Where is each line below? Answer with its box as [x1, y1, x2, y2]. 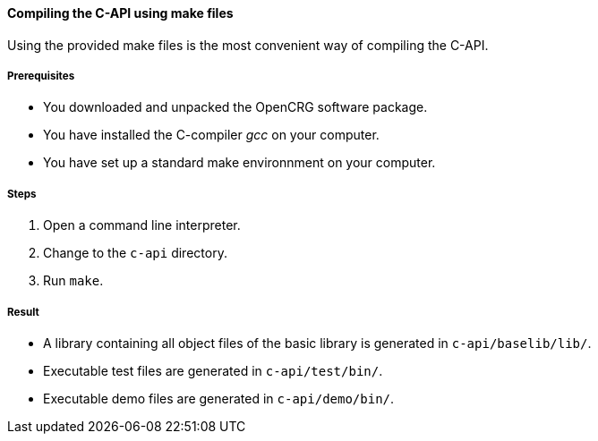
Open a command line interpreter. [43, 217, 241, 233]
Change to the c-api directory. [43, 245, 227, 261]
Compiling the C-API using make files [7, 5, 234, 21]
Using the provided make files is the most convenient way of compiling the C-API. [7, 37, 489, 53]
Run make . [43, 273, 104, 289]
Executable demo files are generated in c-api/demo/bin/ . [43, 390, 395, 406]
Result [7, 305, 39, 318]
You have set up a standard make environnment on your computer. [43, 155, 436, 171]
